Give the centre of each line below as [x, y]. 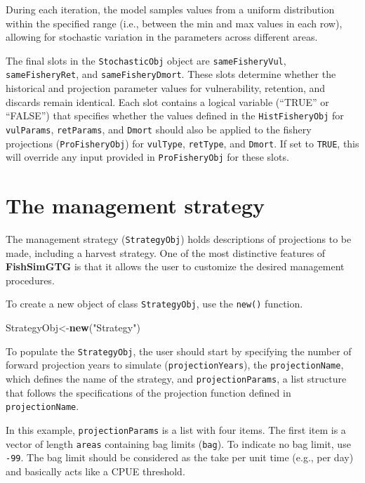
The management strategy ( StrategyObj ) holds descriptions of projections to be [179, 239]
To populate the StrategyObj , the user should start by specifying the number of [179, 351]
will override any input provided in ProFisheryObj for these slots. [147, 157]
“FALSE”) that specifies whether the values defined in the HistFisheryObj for [175, 115]
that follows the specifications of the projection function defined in [148, 392]
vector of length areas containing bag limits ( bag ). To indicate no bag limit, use [178, 443]
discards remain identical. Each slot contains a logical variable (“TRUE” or [167, 101]
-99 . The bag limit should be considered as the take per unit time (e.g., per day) [180, 457]
